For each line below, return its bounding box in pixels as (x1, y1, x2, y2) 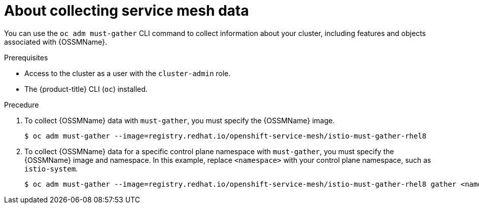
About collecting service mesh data (4, 2, 249, 19)
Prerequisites (4, 53, 48, 62)
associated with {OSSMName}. (4, 37, 108, 46)
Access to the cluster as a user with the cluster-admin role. (24, 68, 231, 78)
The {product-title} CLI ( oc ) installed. (24, 84, 148, 93)
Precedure (4, 100, 39, 109)
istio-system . (24, 164, 78, 173)
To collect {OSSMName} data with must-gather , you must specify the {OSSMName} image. (24, 116, 335, 125)
